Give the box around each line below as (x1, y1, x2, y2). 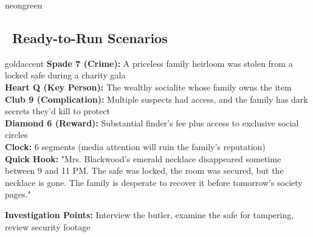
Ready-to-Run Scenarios (12, 28, 168, 47)
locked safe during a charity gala (5, 69, 126, 81)
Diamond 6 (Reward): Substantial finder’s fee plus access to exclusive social (5, 116, 299, 129)
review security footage (5, 220, 91, 233)
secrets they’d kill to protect (5, 105, 110, 117)
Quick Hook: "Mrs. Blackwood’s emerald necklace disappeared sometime (5, 152, 281, 165)
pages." (5, 188, 31, 201)
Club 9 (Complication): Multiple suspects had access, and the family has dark (5, 92, 308, 105)
